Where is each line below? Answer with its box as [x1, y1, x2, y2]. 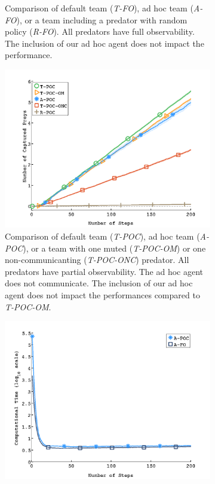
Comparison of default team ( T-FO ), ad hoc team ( [5, 2, 193, 14]
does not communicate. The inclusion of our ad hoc [5, 277, 193, 289]
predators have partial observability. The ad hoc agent [5, 265, 204, 277]
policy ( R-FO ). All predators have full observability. [5, 25, 195, 38]
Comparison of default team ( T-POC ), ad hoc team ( [5, 229, 200, 242]
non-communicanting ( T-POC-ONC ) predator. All [5, 253, 189, 266]
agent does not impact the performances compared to [5, 288, 200, 301]
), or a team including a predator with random [16, 13, 188, 26]
